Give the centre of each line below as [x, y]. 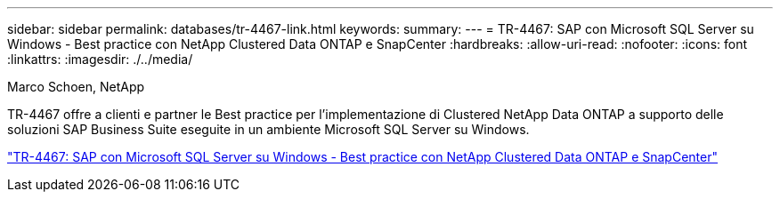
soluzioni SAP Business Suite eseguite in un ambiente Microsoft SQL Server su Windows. [268, 129]
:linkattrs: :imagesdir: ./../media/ [100, 59]
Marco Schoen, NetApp [76, 87]
